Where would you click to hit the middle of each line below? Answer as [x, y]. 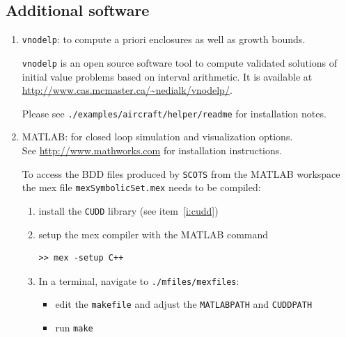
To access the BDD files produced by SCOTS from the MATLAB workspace [181, 173]
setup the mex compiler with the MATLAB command [154, 234]
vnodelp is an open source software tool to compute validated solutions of [180, 62]
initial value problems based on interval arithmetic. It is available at [167, 76]
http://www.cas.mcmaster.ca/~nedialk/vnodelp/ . [127, 90]
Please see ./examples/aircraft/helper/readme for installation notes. [174, 113]
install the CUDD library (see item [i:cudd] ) [128, 210]
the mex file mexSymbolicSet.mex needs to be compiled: [141, 187]
